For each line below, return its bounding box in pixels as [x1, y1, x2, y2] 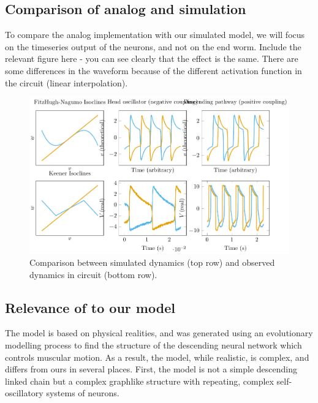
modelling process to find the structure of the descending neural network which [5, 338, 302, 351]
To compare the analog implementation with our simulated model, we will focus [5, 28, 305, 41]
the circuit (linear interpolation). [5, 76, 128, 89]
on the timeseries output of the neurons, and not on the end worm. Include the [5, 40, 301, 53]
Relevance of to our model [5, 298, 175, 317]
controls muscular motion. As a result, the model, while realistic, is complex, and [5, 350, 309, 363]
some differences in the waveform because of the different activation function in [5, 64, 302, 77]
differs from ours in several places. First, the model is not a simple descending [5, 363, 297, 375]
